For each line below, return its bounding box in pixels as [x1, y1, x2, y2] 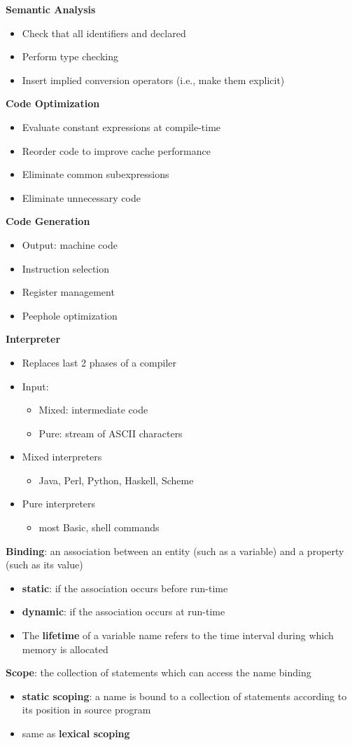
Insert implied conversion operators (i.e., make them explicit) [22, 72, 285, 87]
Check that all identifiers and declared [22, 25, 186, 40]
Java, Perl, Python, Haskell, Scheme [38, 472, 194, 487]
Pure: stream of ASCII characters [38, 425, 183, 440]
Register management [22, 285, 115, 299]
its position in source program [22, 702, 151, 717]
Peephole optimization [22, 308, 118, 322]
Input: [22, 378, 49, 393]
